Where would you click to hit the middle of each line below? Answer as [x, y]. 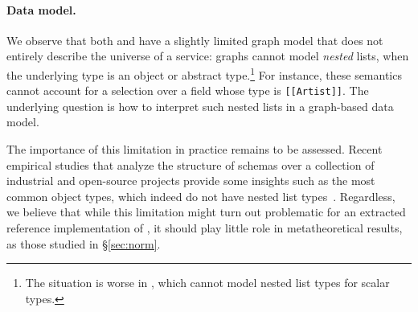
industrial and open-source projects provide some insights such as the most [191, 181]
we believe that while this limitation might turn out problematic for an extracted [206, 212]
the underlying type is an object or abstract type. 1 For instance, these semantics [204, 73]
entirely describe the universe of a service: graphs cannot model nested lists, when [208, 56]
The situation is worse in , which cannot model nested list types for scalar [207, 283]
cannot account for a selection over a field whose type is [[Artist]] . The [188, 90]
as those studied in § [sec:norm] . [84, 243]
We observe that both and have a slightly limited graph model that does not [195, 40]
